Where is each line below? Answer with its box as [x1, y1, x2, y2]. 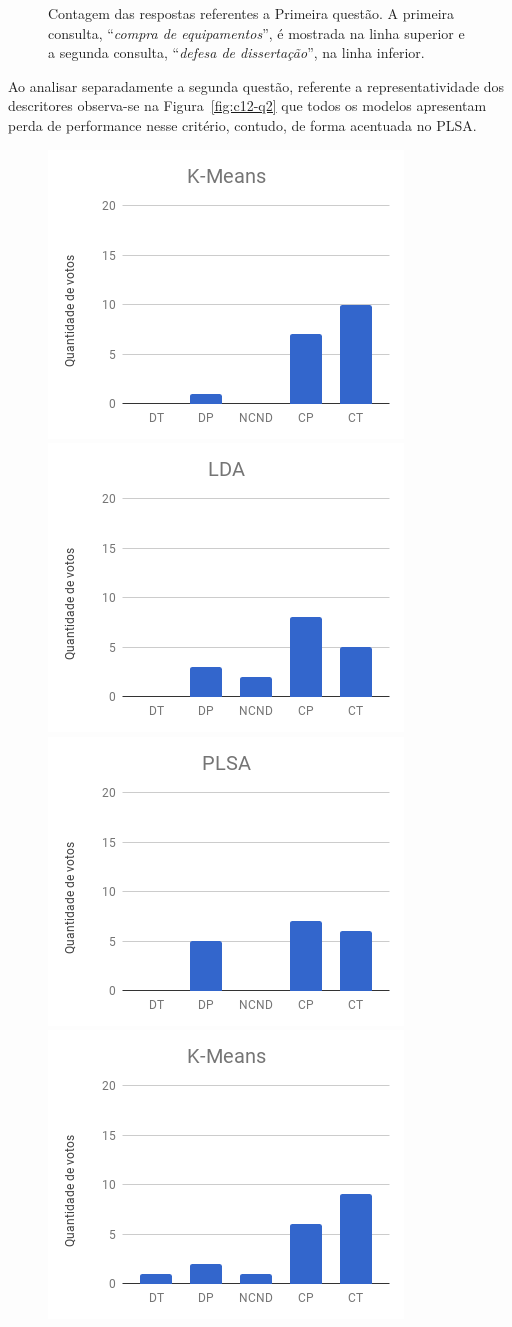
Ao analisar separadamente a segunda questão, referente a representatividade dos [8, 75, 505, 96]
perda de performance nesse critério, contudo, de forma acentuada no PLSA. [8, 114, 477, 135]
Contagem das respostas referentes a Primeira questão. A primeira [48, 3, 455, 23]
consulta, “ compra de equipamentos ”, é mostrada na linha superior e [48, 22, 465, 43]
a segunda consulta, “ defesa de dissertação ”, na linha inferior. [48, 42, 425, 63]
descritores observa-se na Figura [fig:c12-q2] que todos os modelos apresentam [8, 95, 487, 116]
